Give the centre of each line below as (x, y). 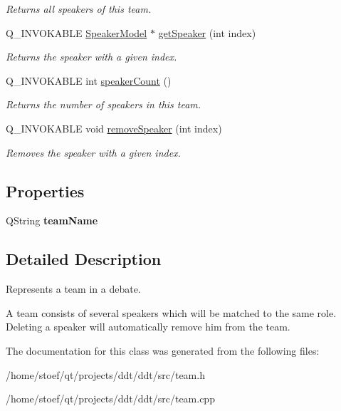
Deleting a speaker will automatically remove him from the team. (148, 327)
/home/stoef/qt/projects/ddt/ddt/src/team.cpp (110, 399)
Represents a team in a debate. (73, 289)
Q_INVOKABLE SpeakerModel (77, 32)
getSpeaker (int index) (207, 32)
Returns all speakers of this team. (79, 9)
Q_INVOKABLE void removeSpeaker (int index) (114, 128)
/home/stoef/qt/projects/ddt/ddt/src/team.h (105, 374)
